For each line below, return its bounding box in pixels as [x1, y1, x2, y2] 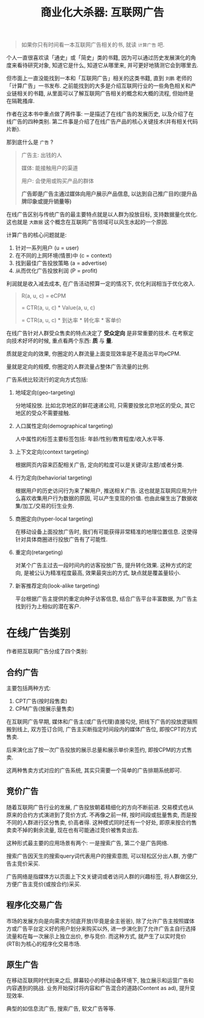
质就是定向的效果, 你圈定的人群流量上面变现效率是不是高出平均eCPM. [6, 350, 181, 357]
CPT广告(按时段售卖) [15, 697, 68, 704]
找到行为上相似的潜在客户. [15, 603, 81, 610]
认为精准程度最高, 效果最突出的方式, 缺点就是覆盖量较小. [39, 569, 181, 577]
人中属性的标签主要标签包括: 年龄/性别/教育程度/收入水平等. [15, 435, 164, 443]
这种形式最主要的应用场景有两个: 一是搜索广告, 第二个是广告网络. [6, 839, 169, 846]
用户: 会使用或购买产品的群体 [21, 177, 94, 184]
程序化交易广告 [6, 900, 63, 910]
